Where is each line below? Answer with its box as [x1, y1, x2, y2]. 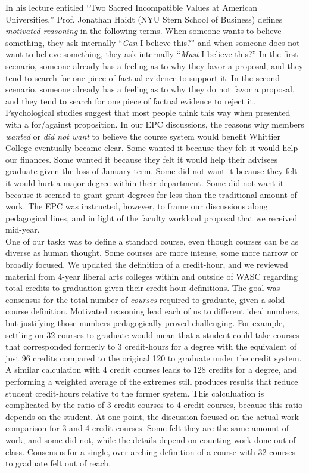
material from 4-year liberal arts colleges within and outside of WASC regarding [5, 270, 298, 282]
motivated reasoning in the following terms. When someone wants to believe [5, 24, 282, 37]
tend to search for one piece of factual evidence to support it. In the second [5, 71, 280, 84]
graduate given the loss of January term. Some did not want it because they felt [5, 165, 298, 177]
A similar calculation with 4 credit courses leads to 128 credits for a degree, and [5, 363, 297, 376]
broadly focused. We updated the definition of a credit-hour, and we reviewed [5, 258, 288, 271]
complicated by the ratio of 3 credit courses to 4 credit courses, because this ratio [5, 398, 303, 411]
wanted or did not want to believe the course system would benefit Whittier [5, 129, 281, 142]
